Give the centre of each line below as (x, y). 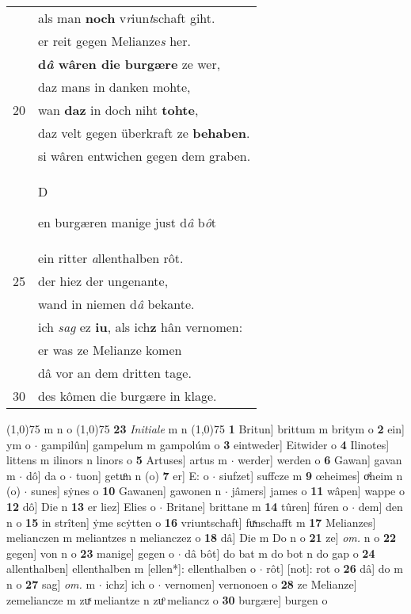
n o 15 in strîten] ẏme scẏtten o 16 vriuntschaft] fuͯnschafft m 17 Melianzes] (191, 522)
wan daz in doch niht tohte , (118, 110)
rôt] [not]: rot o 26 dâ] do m (335, 568)
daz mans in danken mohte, (114, 87)
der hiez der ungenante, (103, 281)
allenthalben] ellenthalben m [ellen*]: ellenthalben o (131, 568)
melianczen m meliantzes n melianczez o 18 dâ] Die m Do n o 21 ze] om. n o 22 (201, 538)
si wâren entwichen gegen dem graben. (145, 156)
